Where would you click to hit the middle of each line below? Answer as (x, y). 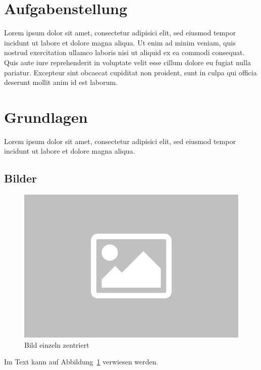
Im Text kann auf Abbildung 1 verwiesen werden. (81, 362)
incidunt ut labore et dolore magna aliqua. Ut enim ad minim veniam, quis (120, 42)
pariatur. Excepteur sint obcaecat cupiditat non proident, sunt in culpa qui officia (130, 72)
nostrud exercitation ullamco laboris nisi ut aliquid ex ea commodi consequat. (124, 52)
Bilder (21, 178)
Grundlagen (46, 117)
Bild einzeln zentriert (57, 344)
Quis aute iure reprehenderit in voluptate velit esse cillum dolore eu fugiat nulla (127, 62)
